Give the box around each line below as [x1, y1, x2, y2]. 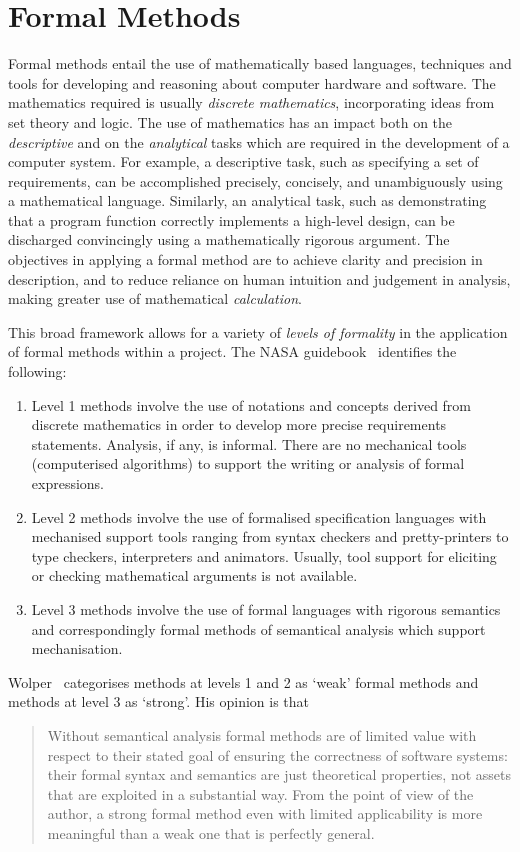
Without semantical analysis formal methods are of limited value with [47, 724, 477, 745]
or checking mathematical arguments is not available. [31, 565, 358, 586]
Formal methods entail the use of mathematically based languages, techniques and [8, 53, 512, 74]
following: [8, 361, 67, 382]
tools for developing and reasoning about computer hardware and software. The [8, 72, 496, 93]
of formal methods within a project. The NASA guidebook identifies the [8, 341, 457, 362]
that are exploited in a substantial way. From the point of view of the [47, 783, 474, 804]
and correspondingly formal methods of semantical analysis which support [31, 618, 486, 639]
